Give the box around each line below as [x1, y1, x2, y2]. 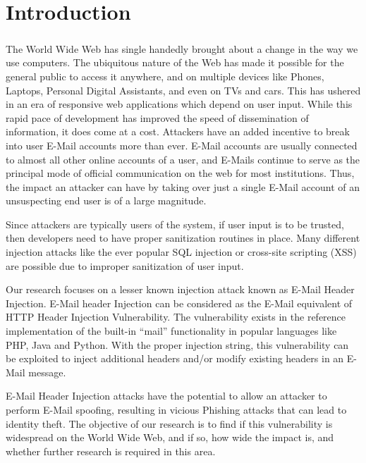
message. [28, 364, 66, 379]
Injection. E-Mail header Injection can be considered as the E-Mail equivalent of [6, 295, 353, 310]
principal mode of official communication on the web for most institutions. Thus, [6, 166, 355, 180]
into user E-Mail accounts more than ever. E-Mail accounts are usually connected [6, 137, 358, 152]
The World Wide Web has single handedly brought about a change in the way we [6, 41, 358, 56]
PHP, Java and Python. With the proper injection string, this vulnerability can [6, 337, 349, 352]
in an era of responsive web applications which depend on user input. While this [6, 97, 353, 111]
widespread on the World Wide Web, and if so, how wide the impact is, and [6, 430, 334, 445]
